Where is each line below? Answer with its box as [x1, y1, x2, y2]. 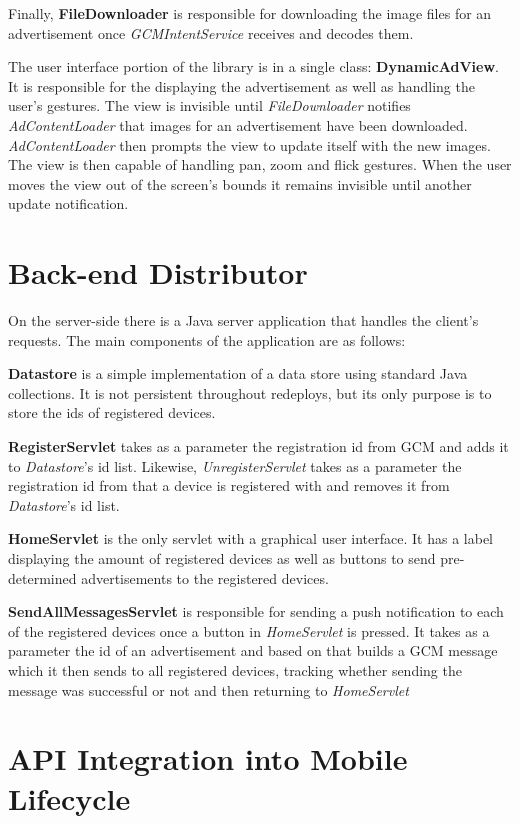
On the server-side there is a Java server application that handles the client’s [8, 310, 479, 331]
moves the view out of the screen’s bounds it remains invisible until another [8, 173, 472, 194]
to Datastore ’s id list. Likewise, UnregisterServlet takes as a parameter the [8, 455, 462, 476]
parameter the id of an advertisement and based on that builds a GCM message [8, 640, 498, 661]
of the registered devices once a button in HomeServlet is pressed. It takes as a [8, 620, 490, 641]
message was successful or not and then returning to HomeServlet [8, 679, 409, 700]
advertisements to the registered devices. [81, 567, 329, 588]
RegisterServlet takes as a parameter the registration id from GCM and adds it [8, 436, 509, 457]
